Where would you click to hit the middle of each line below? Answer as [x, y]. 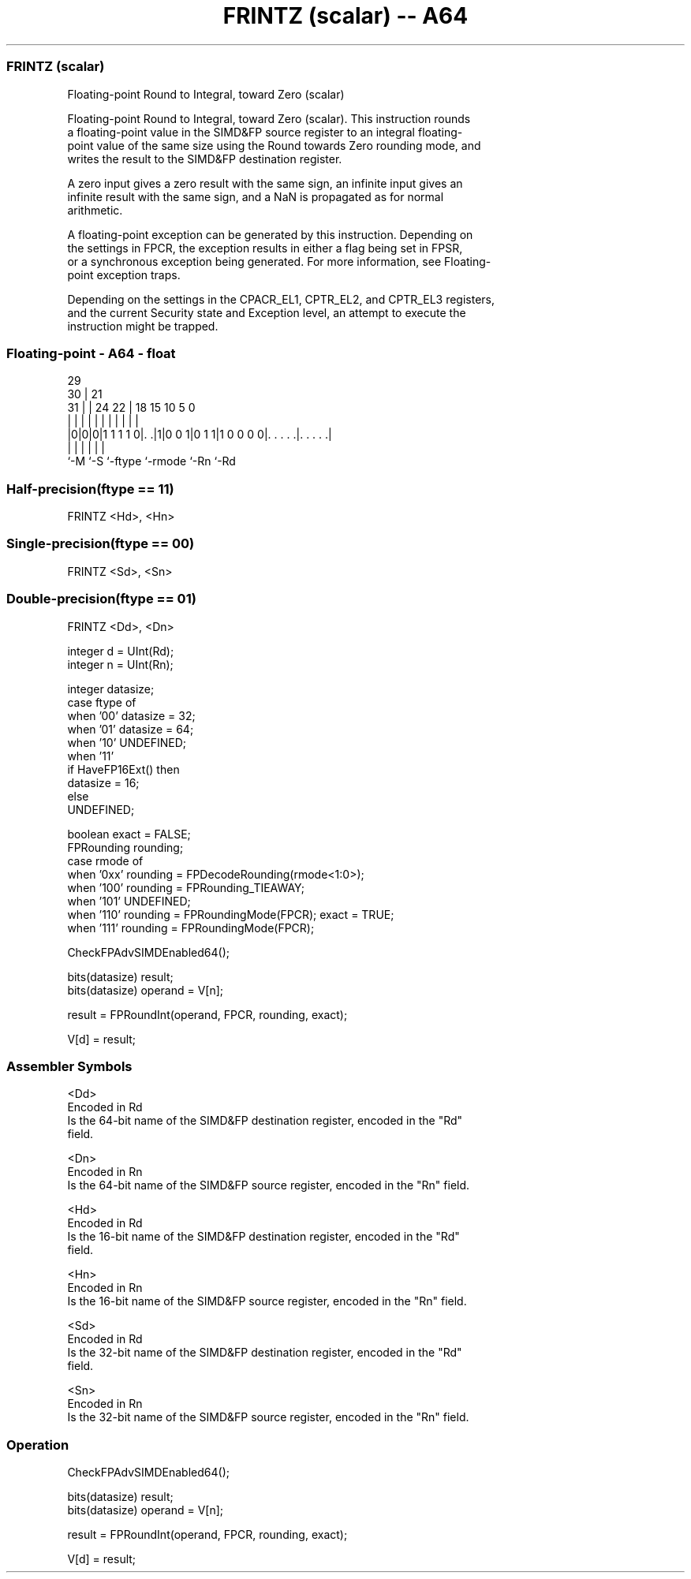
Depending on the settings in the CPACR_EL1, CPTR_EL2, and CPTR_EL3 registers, [281, 299]
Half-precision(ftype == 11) [90, 489]
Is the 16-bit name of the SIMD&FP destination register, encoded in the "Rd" [263, 1237]
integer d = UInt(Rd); [121, 651]
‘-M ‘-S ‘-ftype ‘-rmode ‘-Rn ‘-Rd [151, 461]
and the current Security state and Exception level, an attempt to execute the [267, 312]
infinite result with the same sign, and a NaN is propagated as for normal [256, 196]
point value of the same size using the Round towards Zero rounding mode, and [274, 145]
